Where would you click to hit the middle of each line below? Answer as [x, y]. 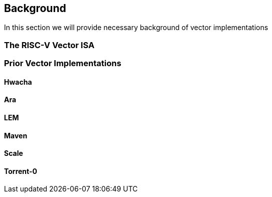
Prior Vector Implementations [63, 63]
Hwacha [18, 82]
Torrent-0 [21, 171]
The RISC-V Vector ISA [49, 45]
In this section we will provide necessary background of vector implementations [136, 28]
